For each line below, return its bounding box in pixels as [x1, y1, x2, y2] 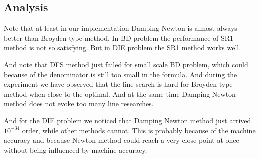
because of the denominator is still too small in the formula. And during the [4, 69, 237, 79]
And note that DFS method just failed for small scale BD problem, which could [4, 59, 248, 69]
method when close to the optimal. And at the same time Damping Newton [4, 88, 236, 99]
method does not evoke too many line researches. [4, 98, 154, 109]
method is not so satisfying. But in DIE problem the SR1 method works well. [4, 42, 241, 53]
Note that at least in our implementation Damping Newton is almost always [4, 23, 237, 33]
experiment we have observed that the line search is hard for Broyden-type [4, 79, 233, 89]
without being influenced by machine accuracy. [4, 144, 147, 155]
